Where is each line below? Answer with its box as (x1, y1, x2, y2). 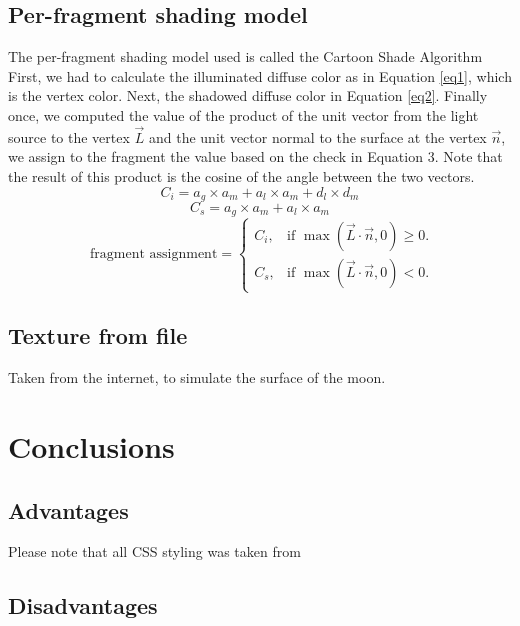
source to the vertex (8, 126, 130, 147)
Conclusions (8, 426, 175, 467)
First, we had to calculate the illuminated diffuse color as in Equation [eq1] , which (8, 65, 512, 86)
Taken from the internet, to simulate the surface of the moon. (8, 367, 386, 388)
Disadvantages (8, 590, 158, 621)
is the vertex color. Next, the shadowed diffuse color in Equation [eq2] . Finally (8, 85, 488, 106)
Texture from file (8, 320, 188, 351)
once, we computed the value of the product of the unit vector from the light (8, 104, 479, 125)
